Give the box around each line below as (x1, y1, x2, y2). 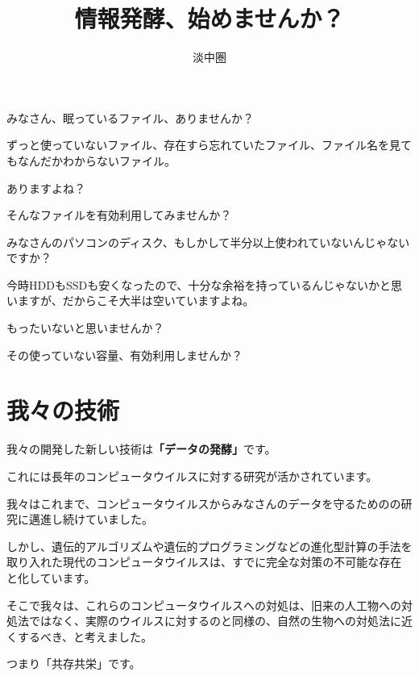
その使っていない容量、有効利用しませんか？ (6, 346, 243, 363)
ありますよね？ (6, 179, 85, 196)
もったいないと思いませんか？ (6, 319, 164, 336)
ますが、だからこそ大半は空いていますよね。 (17, 292, 255, 309)
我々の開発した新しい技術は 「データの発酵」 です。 (6, 440, 276, 457)
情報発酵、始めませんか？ (74, 2, 345, 35)
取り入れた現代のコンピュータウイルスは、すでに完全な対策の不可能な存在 (6, 553, 402, 570)
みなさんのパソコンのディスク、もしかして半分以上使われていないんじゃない (6, 233, 410, 250)
